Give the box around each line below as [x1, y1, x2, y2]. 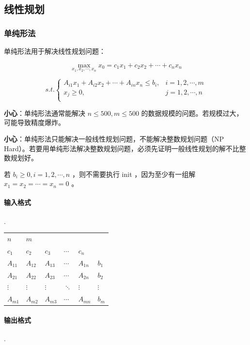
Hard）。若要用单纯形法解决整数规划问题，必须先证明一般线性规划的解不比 [4, 143, 239, 153]
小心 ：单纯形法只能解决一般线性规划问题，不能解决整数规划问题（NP [4, 133, 224, 143]
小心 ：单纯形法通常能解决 [4, 108, 85, 118]
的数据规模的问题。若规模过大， [141, 108, 243, 118]
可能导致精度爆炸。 [4, 117, 65, 127]
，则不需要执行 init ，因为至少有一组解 [72, 169, 196, 179]
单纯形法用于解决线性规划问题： [4, 46, 106, 56]
